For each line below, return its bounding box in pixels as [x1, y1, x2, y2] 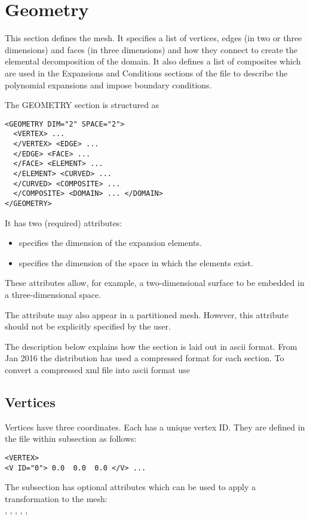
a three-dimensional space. [5, 288, 102, 300]
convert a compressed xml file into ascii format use [5, 363, 190, 376]
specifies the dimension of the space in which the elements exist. [19, 256, 253, 269]
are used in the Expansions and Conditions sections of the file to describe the [5, 66, 288, 79]
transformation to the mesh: [5, 492, 108, 504]
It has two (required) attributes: [5, 216, 122, 229]
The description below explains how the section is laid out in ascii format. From [5, 340, 297, 352]
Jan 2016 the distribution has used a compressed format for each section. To [5, 352, 284, 364]
